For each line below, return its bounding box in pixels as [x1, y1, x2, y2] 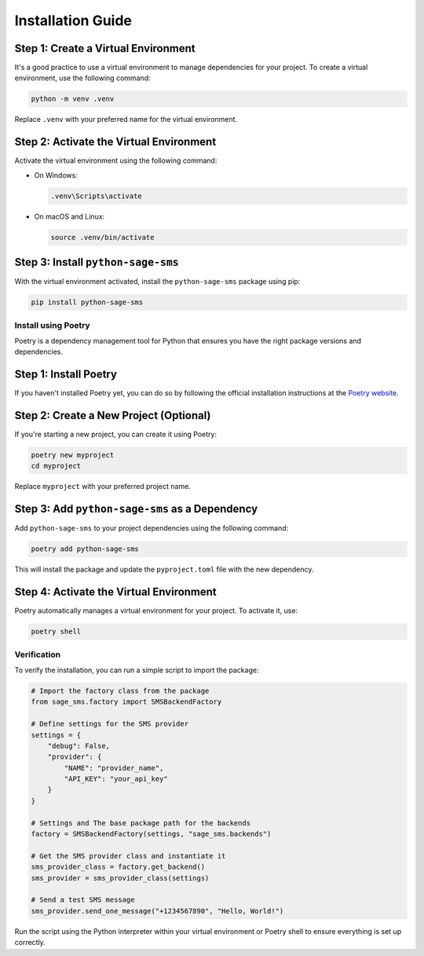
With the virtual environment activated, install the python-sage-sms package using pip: [14, 277, 301, 286]
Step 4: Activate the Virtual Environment [14, 586, 217, 599]
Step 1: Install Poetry [14, 368, 118, 381]
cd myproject [31, 461, 82, 471]
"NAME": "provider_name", [64, 763, 164, 772]
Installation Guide [14, 12, 133, 29]
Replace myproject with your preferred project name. [14, 482, 192, 491]
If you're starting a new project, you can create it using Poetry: [14, 429, 217, 439]
